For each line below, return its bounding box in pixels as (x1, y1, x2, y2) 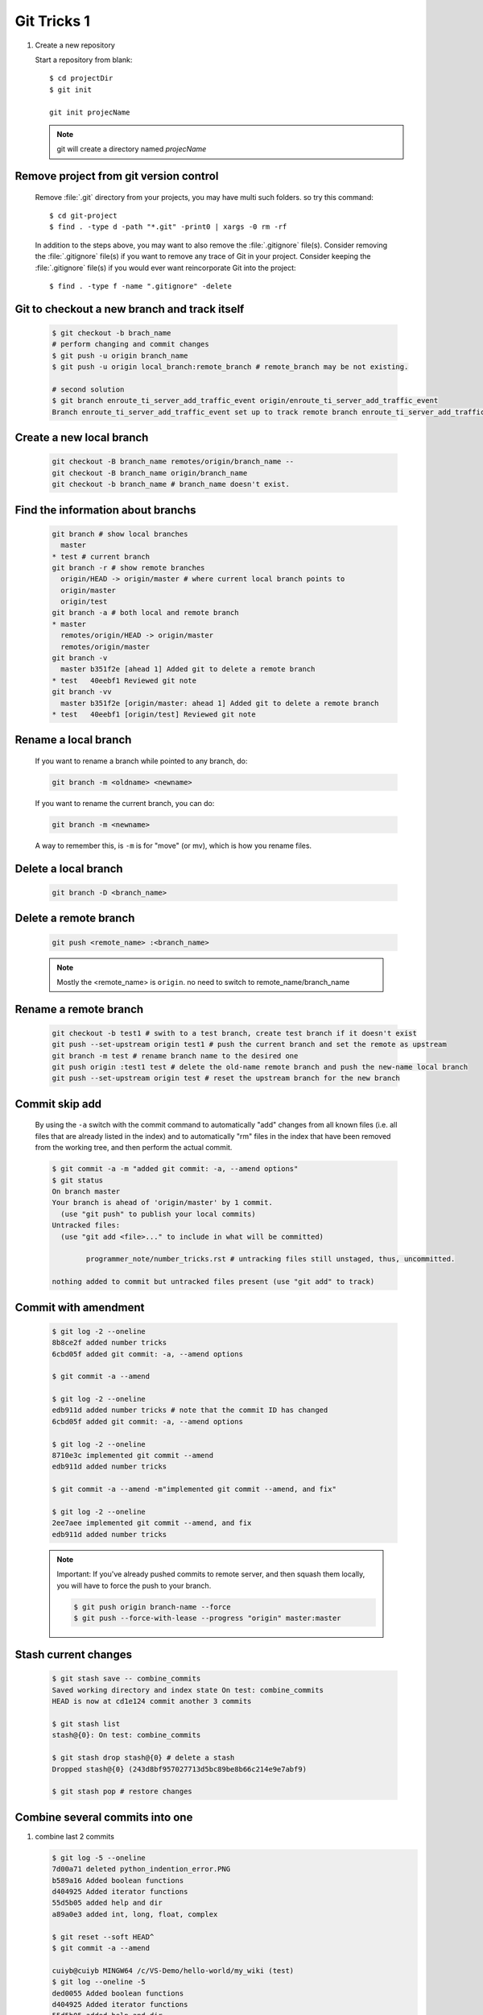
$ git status (52, 1175, 104, 1185)
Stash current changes (14, 1648, 133, 1662)
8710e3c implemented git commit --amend (52, 1451, 213, 1460)
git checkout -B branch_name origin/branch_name (52, 468, 248, 477)
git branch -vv (52, 688, 112, 696)
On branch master (52, 1187, 121, 1196)
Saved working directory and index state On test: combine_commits (52, 1685, 324, 1694)
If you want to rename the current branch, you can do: (35, 798, 215, 808)
